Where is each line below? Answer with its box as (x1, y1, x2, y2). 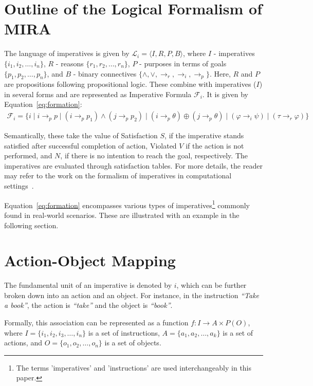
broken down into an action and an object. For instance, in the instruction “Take (4, 289, 260, 300)
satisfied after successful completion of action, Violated (4, 140, 177, 151)
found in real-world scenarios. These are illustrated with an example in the (4, 209, 240, 220)
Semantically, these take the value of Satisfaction (4, 130, 158, 141)
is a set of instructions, (88, 327, 160, 338)
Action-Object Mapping (4, 250, 176, 271)
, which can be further (176, 280, 247, 290)
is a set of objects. (104, 337, 161, 348)
